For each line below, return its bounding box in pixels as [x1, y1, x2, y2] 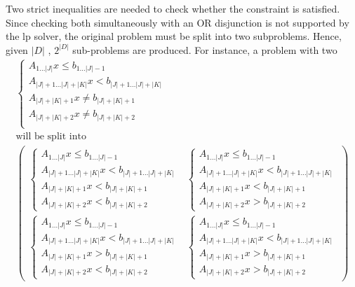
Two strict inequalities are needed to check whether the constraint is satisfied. [6, 1, 340, 15]
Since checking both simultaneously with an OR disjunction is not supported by [6, 15, 349, 29]
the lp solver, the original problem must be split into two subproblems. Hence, [6, 29, 342, 43]
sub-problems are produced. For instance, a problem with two [72, 42, 337, 57]
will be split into [15, 132, 86, 142]
